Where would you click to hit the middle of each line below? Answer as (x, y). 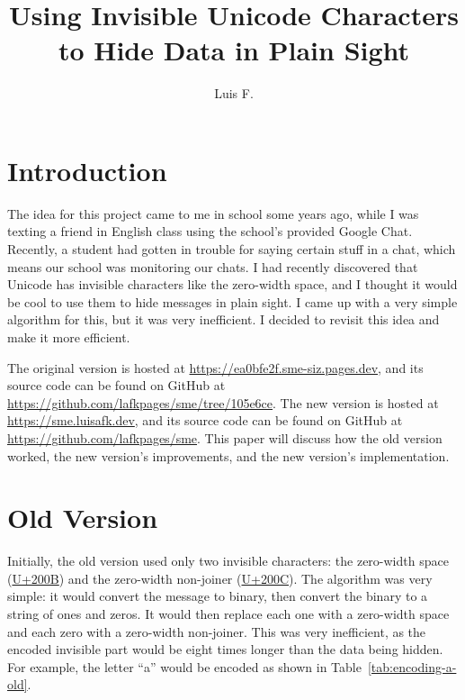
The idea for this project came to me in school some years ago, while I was (213, 213)
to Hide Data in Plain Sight (234, 50)
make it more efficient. (69, 337)
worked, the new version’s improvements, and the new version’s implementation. (228, 455)
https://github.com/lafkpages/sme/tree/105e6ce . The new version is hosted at (223, 402)
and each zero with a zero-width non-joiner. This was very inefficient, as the (217, 631)
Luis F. (234, 93)
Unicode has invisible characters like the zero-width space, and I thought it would (232, 284)
